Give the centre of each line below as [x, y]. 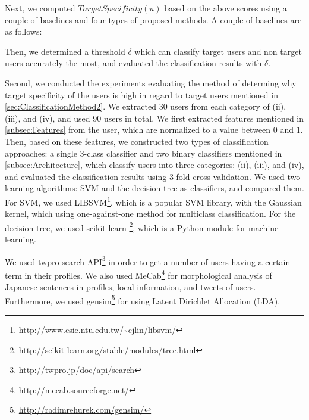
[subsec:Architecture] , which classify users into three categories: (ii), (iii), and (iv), [154, 165]
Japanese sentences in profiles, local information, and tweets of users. [130, 287]
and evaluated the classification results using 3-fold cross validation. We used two [153, 176]
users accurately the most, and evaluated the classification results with [133, 63]
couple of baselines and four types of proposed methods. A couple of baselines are [153, 19]
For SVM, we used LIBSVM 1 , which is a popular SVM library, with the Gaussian [153, 201]
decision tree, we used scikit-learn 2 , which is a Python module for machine [142, 226]
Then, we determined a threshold [65, 51]
